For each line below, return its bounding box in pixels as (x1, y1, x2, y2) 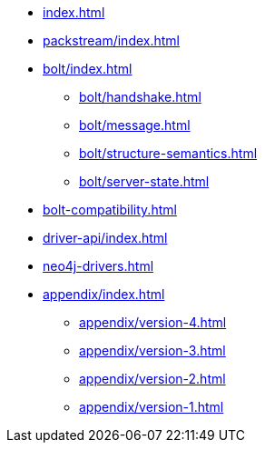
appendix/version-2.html (79, 371, 226, 386)
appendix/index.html (43, 286, 165, 302)
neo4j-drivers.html (43, 258, 154, 274)
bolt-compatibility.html (43, 202, 177, 217)
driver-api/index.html (43, 230, 168, 245)
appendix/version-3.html (79, 343, 226, 358)
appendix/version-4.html (79, 315, 227, 330)
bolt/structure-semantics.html (79, 145, 258, 161)
